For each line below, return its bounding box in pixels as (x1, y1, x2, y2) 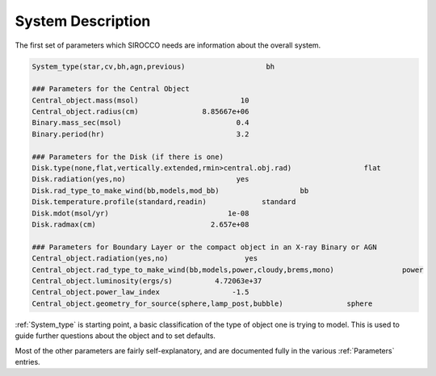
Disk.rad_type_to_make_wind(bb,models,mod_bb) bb (31, 186, 309, 195)
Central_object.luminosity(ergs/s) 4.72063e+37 (31, 276, 262, 286)
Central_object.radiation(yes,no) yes (31, 254, 258, 263)
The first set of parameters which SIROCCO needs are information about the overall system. (15, 40, 321, 50)
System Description (15, 12, 151, 30)
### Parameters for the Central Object (31, 85, 190, 94)
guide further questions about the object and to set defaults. (15, 331, 216, 340)
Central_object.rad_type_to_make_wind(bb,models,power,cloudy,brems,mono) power (31, 265, 424, 274)
